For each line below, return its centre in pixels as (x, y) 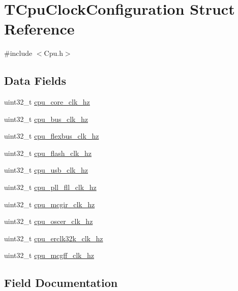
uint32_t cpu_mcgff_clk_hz (49, 255)
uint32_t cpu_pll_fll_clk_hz (50, 187)
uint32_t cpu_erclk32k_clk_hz (54, 238)
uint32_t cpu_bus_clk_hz (46, 119)
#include (18, 53)
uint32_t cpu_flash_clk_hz (48, 153)
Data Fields (35, 80)
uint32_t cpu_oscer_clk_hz (49, 221)
